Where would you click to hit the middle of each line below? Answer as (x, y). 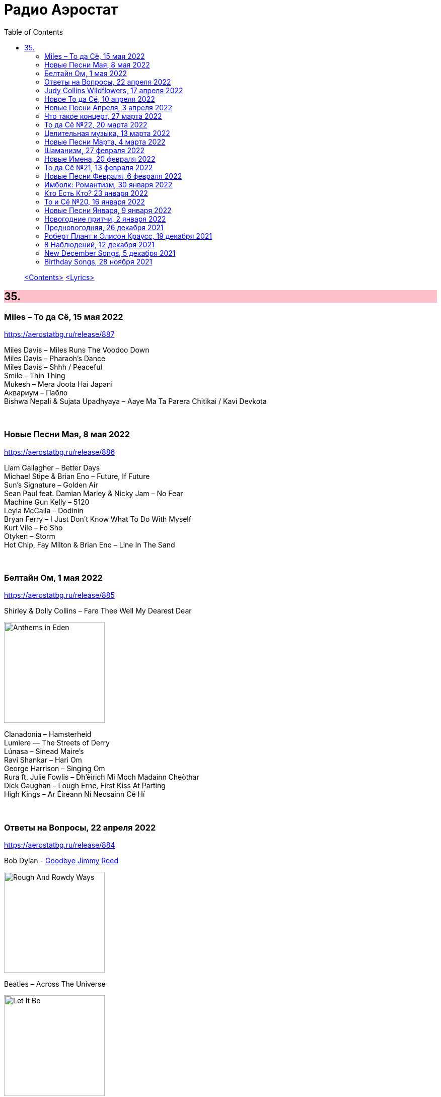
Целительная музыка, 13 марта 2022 (107, 133)
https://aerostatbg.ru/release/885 (59, 595)
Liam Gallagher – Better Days (52, 467)
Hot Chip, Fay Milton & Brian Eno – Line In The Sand (90, 544)
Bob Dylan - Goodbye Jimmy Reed (61, 861)
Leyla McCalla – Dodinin (44, 510)
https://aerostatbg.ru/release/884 (60, 845)
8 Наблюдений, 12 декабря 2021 (99, 244)
